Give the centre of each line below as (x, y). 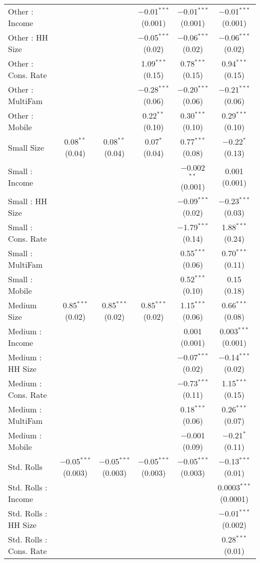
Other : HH (28, 37)
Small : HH (28, 201)
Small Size (26, 147)
